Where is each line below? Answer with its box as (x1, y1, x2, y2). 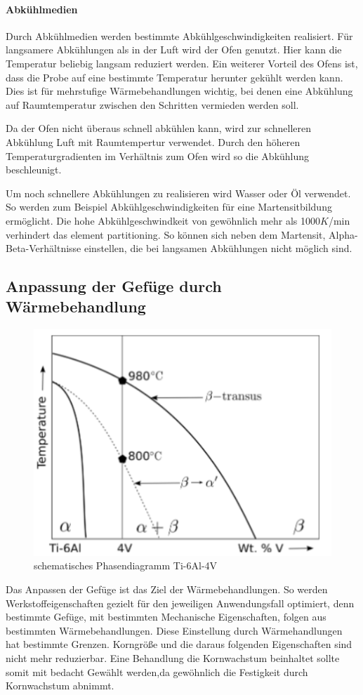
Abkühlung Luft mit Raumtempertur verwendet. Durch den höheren (6, 134, 301, 149)
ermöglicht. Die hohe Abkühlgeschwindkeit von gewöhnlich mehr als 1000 (6, 213, 321, 227)
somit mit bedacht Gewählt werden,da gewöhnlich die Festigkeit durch (6, 664, 308, 679)
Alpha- (329, 227, 358, 241)
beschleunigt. (6, 162, 62, 177)
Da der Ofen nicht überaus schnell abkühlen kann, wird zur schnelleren (6, 121, 312, 135)
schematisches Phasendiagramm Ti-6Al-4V (34, 558, 218, 573)
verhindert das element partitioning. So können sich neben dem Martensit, (6, 227, 326, 241)
